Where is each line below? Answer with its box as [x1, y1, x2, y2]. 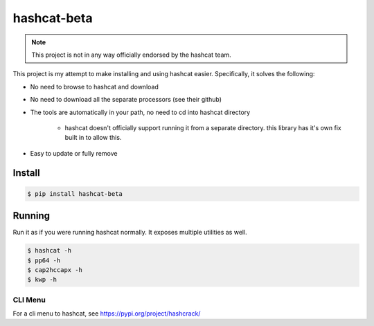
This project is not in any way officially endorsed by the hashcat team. [31, 51, 231, 59]
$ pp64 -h [27, 256, 61, 264]
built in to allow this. [64, 134, 122, 142]
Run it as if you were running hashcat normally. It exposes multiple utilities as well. [12, 228, 247, 237]
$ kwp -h [27, 275, 57, 284]
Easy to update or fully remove [30, 149, 118, 157]
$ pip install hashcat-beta [27, 190, 123, 197]
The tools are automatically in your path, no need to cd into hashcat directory [30, 108, 251, 116]
